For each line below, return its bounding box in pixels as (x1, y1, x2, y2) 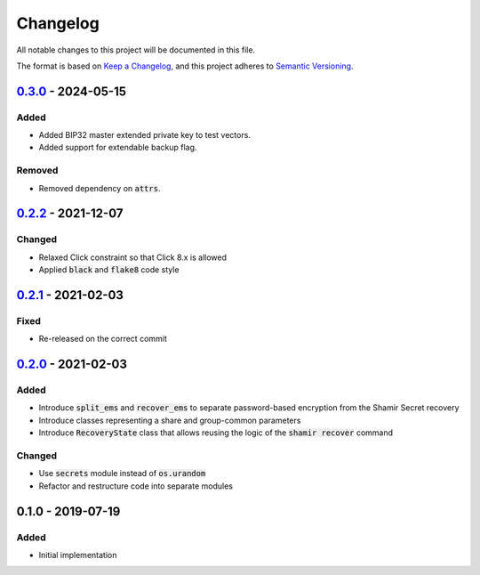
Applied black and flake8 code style (38, 264, 180, 275)
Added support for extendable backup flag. (38, 142, 197, 153)
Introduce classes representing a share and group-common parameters (38, 415, 301, 425)
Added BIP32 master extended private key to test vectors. (38, 130, 251, 141)
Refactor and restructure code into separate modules (38, 481, 233, 491)
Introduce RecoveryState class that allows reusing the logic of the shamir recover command (38, 427, 394, 438)
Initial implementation (38, 549, 117, 560)
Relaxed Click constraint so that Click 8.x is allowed (38, 252, 227, 263)
